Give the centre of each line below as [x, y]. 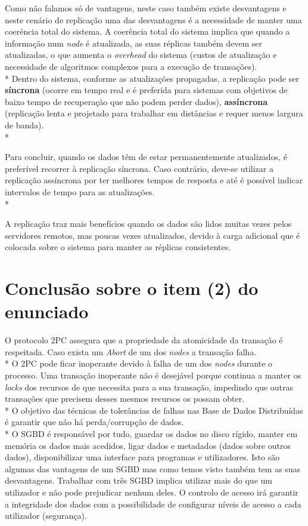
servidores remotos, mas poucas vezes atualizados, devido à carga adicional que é [153, 235]
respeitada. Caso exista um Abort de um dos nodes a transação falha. [131, 351]
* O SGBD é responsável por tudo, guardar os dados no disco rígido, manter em [151, 433]
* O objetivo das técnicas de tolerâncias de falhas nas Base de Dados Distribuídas [154, 410]
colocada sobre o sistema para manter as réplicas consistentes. [118, 247]
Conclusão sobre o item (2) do [132, 288]
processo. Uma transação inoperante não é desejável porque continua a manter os [153, 375]
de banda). [24, 124]
